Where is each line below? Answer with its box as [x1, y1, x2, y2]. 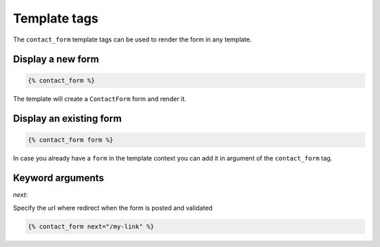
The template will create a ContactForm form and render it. [13, 94, 186, 103]
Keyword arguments [13, 172, 105, 184]
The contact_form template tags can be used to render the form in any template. [13, 35, 253, 44]
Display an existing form [13, 113, 122, 125]
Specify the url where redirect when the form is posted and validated [13, 203, 213, 212]
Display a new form [13, 53, 99, 65]
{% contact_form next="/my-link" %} [27, 222, 155, 230]
